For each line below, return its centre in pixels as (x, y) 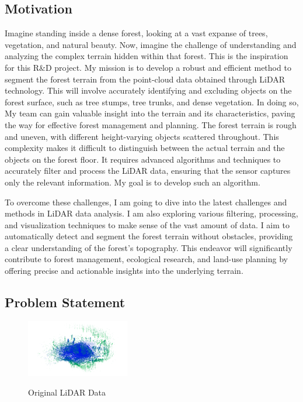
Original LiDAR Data (67, 392)
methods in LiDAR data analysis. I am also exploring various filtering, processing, (151, 213)
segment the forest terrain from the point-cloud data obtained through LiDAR (145, 79)
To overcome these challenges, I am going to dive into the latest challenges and (146, 202)
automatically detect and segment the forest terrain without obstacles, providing (149, 236)
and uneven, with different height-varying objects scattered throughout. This (142, 136)
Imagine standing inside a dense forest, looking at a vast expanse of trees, (136, 33)
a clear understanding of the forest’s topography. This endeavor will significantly (149, 247)
